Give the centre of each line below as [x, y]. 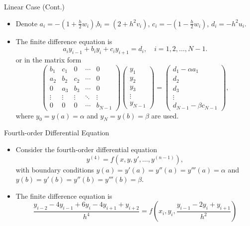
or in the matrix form [48, 59]
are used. [165, 115]
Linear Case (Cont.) [35, 6]
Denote [27, 23]
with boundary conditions [55, 169]
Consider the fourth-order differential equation [86, 149]
